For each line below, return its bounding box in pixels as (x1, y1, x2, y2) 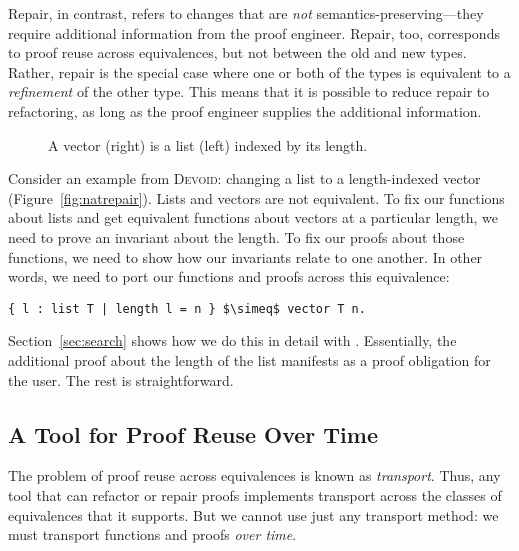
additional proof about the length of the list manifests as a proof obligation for (8, 349, 491, 370)
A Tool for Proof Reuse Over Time (8, 418, 378, 449)
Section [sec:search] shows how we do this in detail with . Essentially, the (8, 330, 457, 351)
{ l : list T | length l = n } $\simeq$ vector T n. (8, 301, 366, 316)
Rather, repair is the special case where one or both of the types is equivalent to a (8, 61, 511, 82)
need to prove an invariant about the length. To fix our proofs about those (8, 226, 465, 247)
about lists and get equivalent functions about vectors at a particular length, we (8, 207, 499, 228)
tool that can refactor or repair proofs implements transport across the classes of (8, 484, 502, 505)
